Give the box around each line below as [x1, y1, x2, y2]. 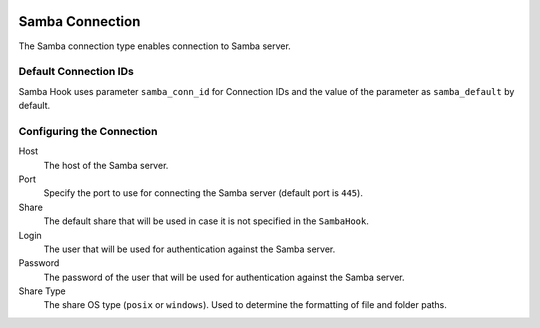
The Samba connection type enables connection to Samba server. [18, 40, 292, 52]
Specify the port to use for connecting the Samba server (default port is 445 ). [43, 187, 364, 199]
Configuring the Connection [18, 124, 158, 138]
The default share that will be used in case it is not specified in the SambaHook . [43, 215, 369, 227]
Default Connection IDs [18, 65, 134, 79]
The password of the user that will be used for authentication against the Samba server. [43, 271, 405, 283]
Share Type [18, 285, 67, 297]
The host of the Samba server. [43, 159, 169, 171]
